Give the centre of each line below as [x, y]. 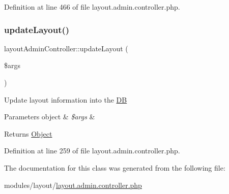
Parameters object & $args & [50, 117]
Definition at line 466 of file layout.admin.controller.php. [92, 7]
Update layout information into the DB [66, 99]
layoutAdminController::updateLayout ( [66, 48]
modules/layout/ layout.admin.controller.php [73, 185]
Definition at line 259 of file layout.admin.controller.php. [92, 151]
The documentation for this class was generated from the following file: [115, 167]
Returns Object [28, 133]
